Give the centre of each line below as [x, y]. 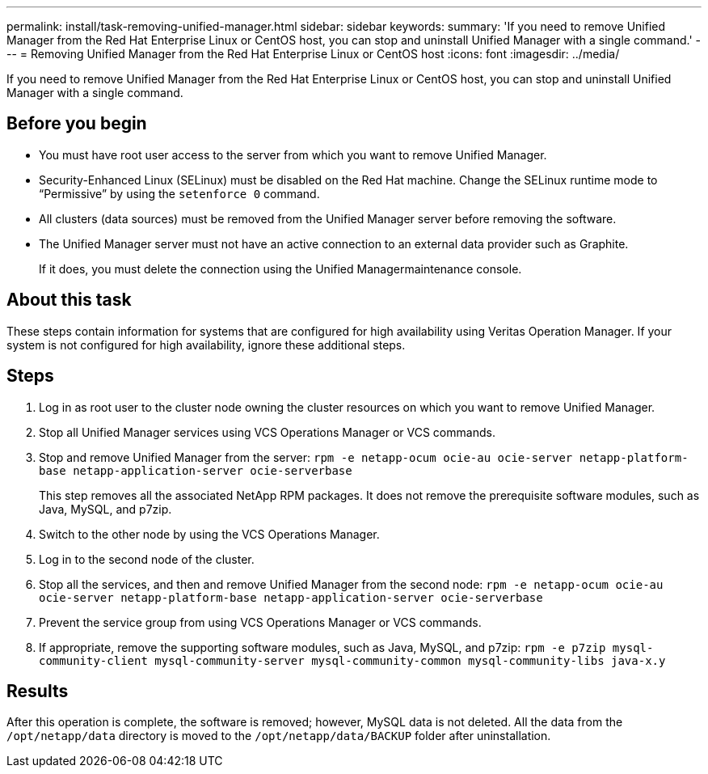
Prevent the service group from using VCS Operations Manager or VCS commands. [260, 622]
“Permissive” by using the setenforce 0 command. [179, 193]
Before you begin [77, 124]
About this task [69, 300]
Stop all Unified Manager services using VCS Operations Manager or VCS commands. [267, 432]
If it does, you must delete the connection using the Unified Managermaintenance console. [280, 269]
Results [38, 691]
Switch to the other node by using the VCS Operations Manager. [209, 534]
